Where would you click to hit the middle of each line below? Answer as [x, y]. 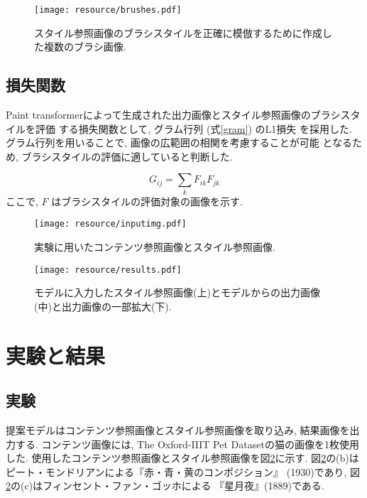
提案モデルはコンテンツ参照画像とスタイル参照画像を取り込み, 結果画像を [178, 430]
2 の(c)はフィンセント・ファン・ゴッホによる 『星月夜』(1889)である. [165, 486]
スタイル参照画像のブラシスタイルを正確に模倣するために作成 [178, 32]
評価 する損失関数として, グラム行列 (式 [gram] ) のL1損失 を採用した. [193, 128]
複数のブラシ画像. [85, 47]
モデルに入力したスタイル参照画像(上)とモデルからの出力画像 [177, 292]
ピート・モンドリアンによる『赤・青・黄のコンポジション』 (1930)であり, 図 [183, 471]
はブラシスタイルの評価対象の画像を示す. [147, 201]
